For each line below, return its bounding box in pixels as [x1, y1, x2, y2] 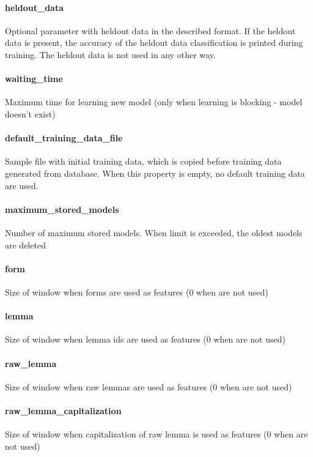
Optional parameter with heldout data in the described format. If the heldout [5, 24, 296, 37]
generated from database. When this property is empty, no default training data [5, 166, 305, 179]
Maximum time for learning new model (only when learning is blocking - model [5, 95, 303, 108]
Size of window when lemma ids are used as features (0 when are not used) [5, 333, 285, 346]
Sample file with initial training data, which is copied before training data [5, 155, 282, 168]
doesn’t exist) [5, 107, 56, 120]
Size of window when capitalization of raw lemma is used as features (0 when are [5, 428, 308, 440]
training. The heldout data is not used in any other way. [5, 48, 216, 61]
